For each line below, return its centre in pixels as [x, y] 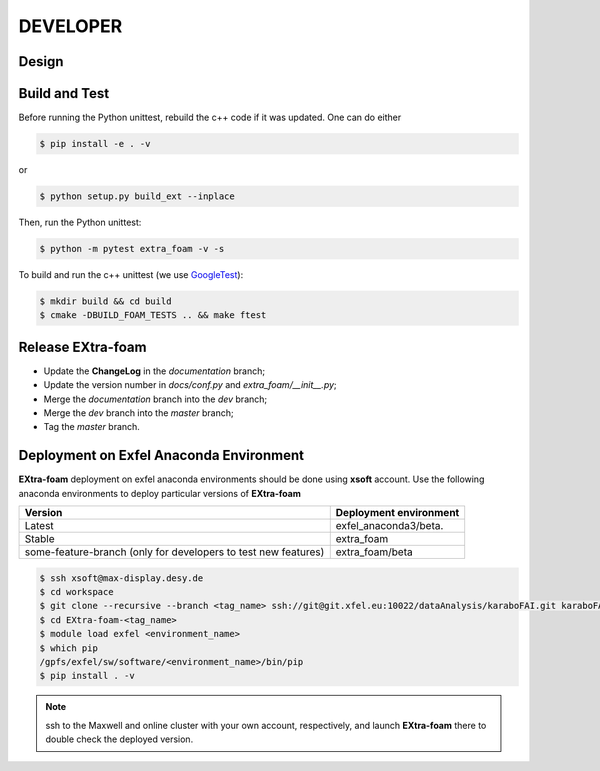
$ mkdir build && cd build [105, 301]
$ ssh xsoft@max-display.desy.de [121, 578]
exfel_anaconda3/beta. [389, 526]
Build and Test [64, 93]
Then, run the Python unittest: [80, 222]
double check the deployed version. [119, 739]
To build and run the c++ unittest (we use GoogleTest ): [131, 274]
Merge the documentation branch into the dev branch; [155, 399]
